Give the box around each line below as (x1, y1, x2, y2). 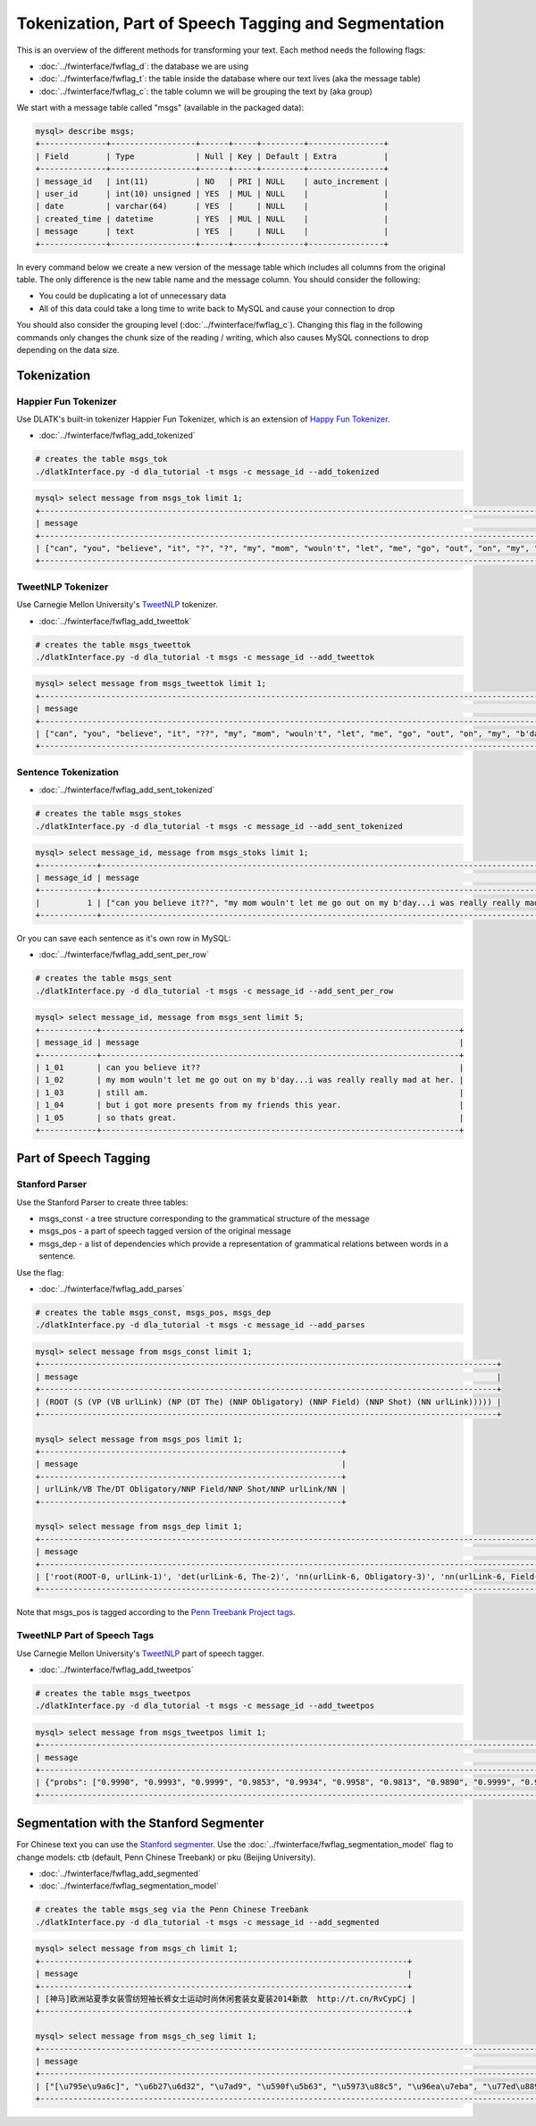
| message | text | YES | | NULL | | (35, 226, 389, 237)
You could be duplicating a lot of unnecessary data (38, 290, 227, 301)
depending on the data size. (16, 344, 120, 355)
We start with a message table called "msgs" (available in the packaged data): (16, 103, 305, 113)
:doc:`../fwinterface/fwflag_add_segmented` (38, 1868, 201, 1879)
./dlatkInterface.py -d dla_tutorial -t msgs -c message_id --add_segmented (35, 1917, 380, 1927)
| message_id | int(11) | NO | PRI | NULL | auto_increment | (35, 176, 389, 187)
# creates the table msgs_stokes (35, 808, 182, 819)
